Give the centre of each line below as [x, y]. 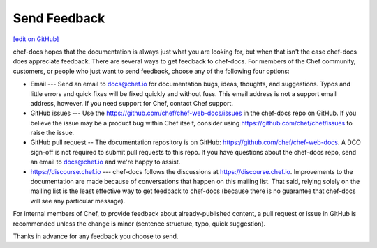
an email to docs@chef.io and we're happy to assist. [105, 162]
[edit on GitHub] [36, 39]
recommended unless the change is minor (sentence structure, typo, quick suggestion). [139, 224]
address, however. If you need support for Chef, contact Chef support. [132, 103]
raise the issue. [52, 133]
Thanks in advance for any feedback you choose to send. [96, 236]
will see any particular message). [78, 201]
